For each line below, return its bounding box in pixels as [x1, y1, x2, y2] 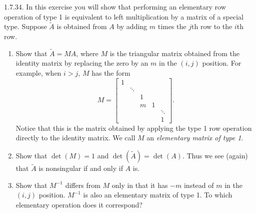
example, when [15, 68, 61, 78]
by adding [116, 21, 147, 32]
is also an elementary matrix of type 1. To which [83, 189, 232, 200]
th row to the [191, 21, 232, 32]
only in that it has [111, 179, 168, 190]
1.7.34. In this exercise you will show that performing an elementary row [4, 2, 226, 12]
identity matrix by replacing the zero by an [15, 58, 148, 68]
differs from [65, 179, 100, 190]
